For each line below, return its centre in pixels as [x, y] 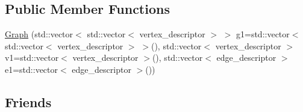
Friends [28, 101]
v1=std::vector [32, 58]
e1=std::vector [32, 69]
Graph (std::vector [39, 34]
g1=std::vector [263, 34]
